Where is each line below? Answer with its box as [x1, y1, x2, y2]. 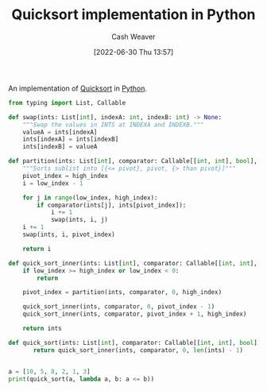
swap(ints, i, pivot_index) [22, 230, 115, 239]
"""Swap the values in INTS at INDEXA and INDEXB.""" [22, 121, 204, 129]
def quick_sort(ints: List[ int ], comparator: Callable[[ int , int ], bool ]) [8, 339, 261, 346]
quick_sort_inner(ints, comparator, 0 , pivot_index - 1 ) [22, 303, 215, 311]
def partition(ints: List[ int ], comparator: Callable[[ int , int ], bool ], [8, 157, 258, 165]
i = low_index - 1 [22, 179, 83, 188]
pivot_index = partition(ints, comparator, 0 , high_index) [22, 288, 222, 296]
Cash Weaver [111, 32, 156, 41]
